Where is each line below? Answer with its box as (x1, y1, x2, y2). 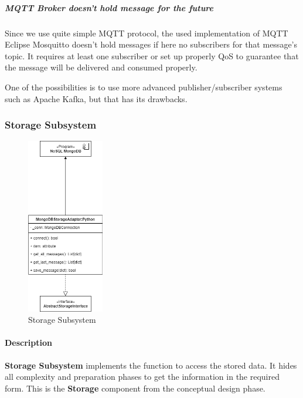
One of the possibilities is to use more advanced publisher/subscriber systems (5, 80, 282, 93)
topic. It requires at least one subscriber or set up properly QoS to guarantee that (5, 49, 299, 62)
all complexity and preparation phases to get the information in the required (5, 370, 280, 383)
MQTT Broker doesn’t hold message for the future (5, 1, 213, 14)
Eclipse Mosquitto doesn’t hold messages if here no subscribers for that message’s (5, 38, 298, 50)
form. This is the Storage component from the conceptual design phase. (5, 382, 265, 394)
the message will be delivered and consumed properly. (5, 61, 198, 73)
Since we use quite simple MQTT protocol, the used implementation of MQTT (5, 26, 288, 39)
